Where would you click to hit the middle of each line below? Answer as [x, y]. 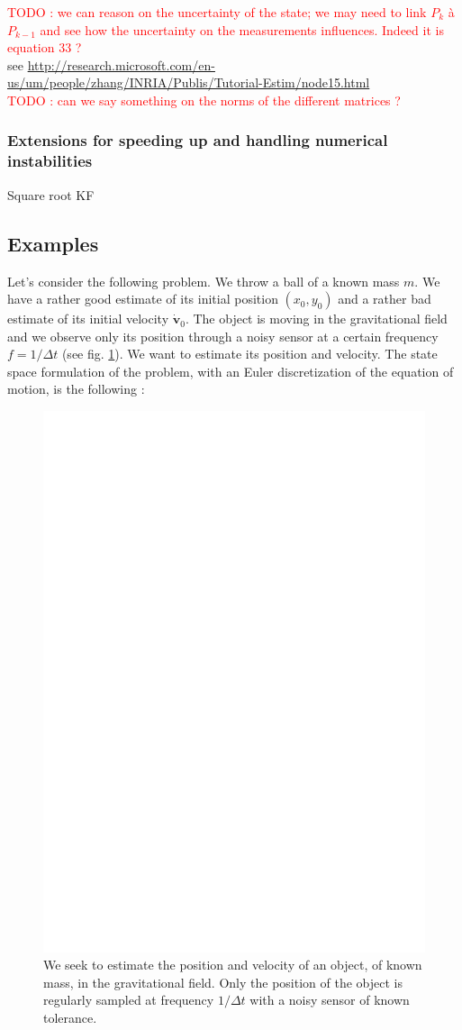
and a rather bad [385, 299]
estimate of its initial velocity [88, 319]
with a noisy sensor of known [330, 1000]
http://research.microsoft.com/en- [121, 64]
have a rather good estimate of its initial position [143, 299]
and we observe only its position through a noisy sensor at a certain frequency [223, 336]
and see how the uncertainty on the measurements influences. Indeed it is [242, 29]
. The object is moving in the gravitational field [316, 319]
